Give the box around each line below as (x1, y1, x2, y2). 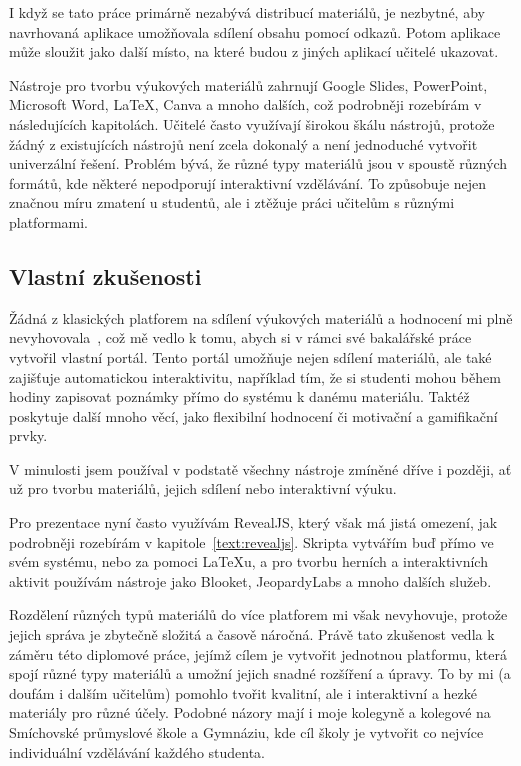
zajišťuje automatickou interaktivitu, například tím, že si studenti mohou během (9, 366, 501, 387)
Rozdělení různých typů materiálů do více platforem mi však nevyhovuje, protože (9, 604, 508, 625)
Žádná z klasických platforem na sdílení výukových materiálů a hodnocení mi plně (9, 307, 513, 328)
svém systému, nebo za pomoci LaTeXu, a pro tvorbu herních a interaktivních (9, 551, 488, 572)
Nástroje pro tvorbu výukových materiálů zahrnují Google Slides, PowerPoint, (9, 74, 488, 95)
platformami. (9, 211, 89, 232)
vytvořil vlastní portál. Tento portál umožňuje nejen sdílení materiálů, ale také (9, 346, 492, 367)
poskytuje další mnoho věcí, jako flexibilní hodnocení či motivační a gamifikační (9, 405, 498, 426)
